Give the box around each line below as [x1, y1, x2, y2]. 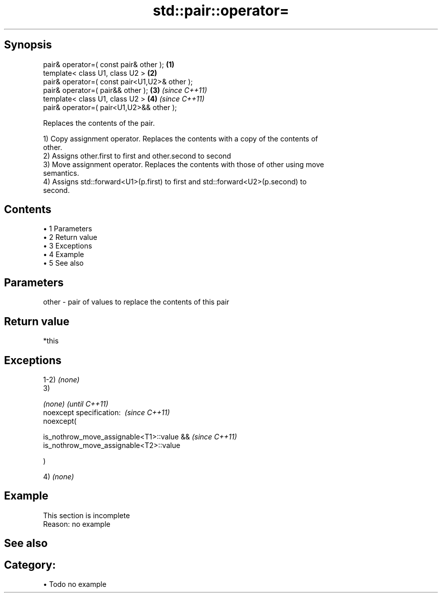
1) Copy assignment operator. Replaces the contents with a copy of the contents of [43, 134, 318, 143]
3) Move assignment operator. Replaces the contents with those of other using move [43, 160, 324, 169]
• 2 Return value [43, 233, 97, 242]
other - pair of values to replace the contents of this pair [43, 297, 230, 307]
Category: [4, 558, 56, 571]
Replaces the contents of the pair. [43, 118, 155, 127]
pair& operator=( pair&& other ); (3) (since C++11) [43, 85, 207, 94]
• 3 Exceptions [43, 241, 92, 251]
